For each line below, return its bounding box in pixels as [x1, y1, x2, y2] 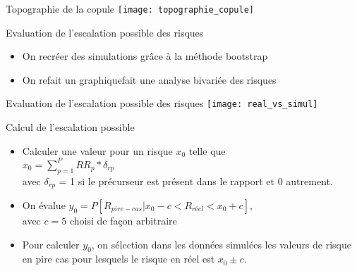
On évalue [22, 198, 66, 213]
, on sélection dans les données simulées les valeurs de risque [91, 237, 352, 251]
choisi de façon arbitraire [69, 213, 177, 228]
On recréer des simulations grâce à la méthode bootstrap [22, 49, 268, 63]
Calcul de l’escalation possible [6, 120, 135, 134]
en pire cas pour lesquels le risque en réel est [22, 251, 215, 266]
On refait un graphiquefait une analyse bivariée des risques [22, 72, 277, 87]
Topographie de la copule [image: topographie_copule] [6, 1, 255, 15]
